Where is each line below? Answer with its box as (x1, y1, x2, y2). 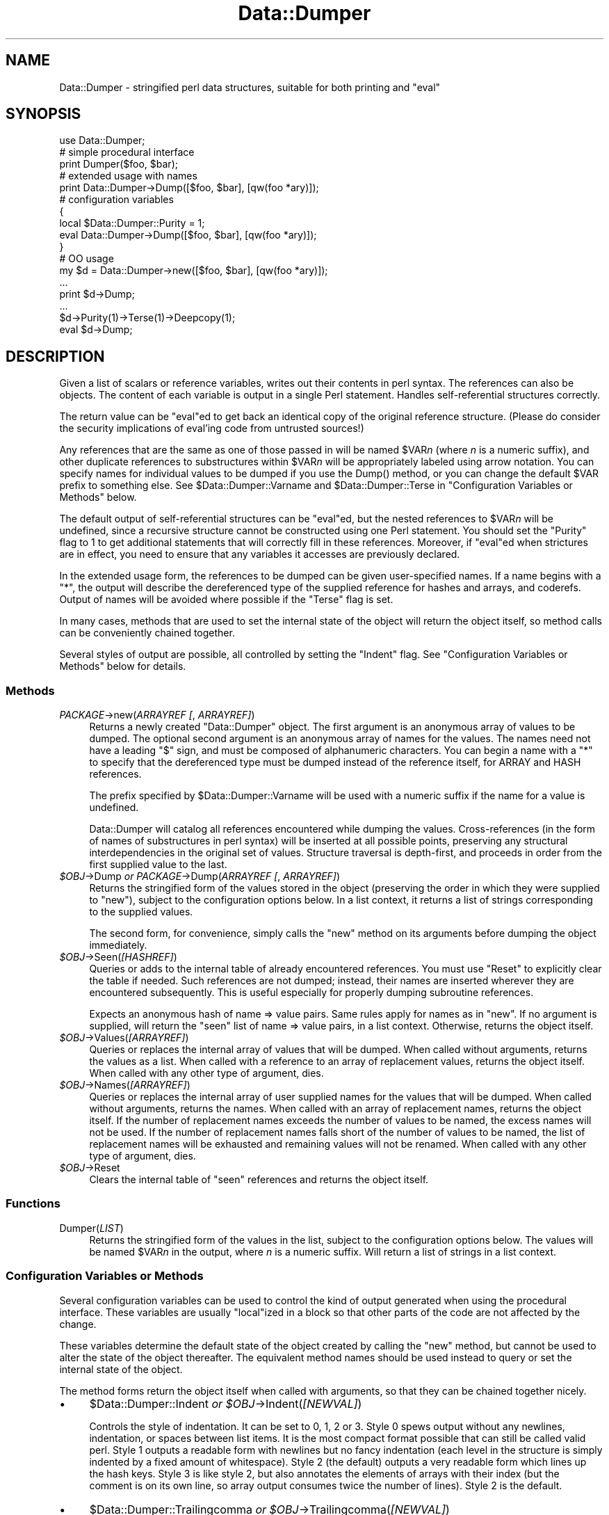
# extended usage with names (59, 170, 197, 182)
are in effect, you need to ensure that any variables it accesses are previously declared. (59, 548, 460, 561)
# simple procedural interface (59, 146, 195, 159)
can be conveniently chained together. (59, 627, 235, 639)
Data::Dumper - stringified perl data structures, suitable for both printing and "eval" (59, 81, 441, 93)
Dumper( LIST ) (59, 1221, 124, 1234)
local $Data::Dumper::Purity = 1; (59, 217, 205, 230)
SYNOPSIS (6, 105, 81, 123)
